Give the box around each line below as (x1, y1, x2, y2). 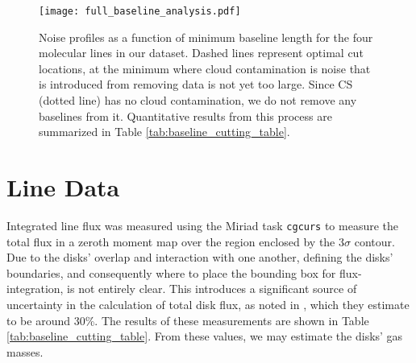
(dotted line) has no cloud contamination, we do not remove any (39, 92, 357, 109)
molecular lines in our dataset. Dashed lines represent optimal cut (39, 44, 364, 61)
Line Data (6, 171, 120, 203)
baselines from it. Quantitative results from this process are (39, 107, 332, 124)
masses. (6, 343, 44, 360)
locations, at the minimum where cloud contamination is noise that (39, 60, 371, 76)
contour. (354, 233, 395, 250)
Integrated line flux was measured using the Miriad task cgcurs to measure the (6, 217, 399, 233)
